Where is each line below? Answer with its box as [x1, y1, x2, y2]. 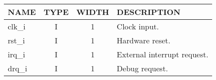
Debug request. [116, 63, 168, 74]
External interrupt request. [116, 49, 209, 60]
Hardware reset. [116, 35, 171, 46]
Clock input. [116, 21, 159, 32]
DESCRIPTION [116, 6, 181, 17]
